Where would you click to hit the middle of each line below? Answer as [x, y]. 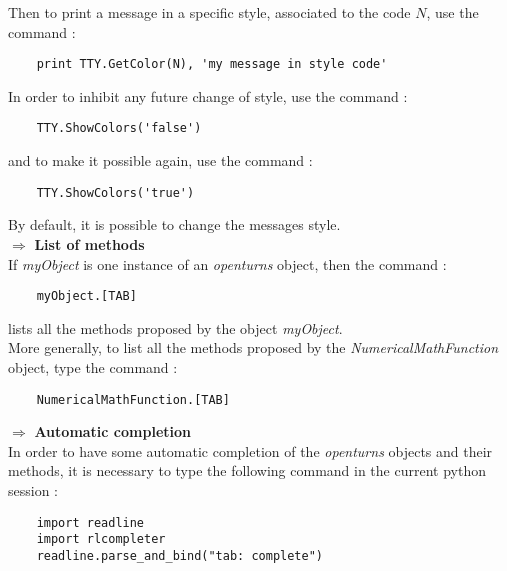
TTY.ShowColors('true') [115, 192]
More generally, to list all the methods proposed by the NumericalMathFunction [253, 347]
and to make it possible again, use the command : [160, 160]
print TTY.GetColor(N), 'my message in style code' [212, 64]
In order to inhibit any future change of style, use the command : [208, 95]
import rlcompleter [101, 539]
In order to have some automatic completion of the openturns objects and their [250, 450]
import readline [90, 522]
